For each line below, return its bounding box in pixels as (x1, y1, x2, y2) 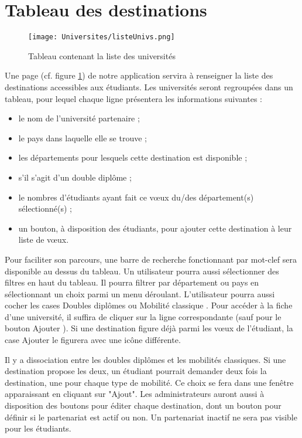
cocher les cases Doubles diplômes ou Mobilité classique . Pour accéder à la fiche (5, 299, 293, 311)
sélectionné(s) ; (18, 202, 72, 215)
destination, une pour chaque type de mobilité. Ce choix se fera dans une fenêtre (5, 376, 294, 388)
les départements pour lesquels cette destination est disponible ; (18, 151, 248, 164)
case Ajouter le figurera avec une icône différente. (5, 334, 181, 346)
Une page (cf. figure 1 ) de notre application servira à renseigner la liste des (5, 69, 273, 82)
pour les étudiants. (5, 422, 71, 434)
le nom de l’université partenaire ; (18, 112, 140, 124)
